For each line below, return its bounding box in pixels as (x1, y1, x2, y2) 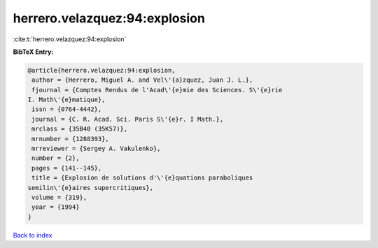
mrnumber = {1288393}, (31, 135, 110, 143)
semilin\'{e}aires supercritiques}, (27, 184, 154, 191)
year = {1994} (31, 203, 80, 211)
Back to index (13, 231, 52, 239)
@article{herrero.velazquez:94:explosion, (27, 66, 176, 74)
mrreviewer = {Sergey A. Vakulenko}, (31, 145, 161, 153)
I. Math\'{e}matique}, (27, 96, 106, 104)
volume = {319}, (31, 194, 87, 201)
